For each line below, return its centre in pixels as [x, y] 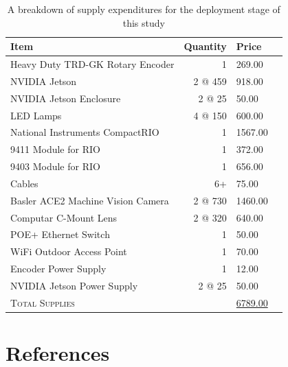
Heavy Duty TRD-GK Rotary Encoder [92, 64]
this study [144, 22]
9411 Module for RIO [55, 149]
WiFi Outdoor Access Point [69, 251]
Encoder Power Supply [58, 269]
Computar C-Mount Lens [64, 217]
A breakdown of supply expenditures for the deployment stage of [144, 9]
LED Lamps [36, 115]
